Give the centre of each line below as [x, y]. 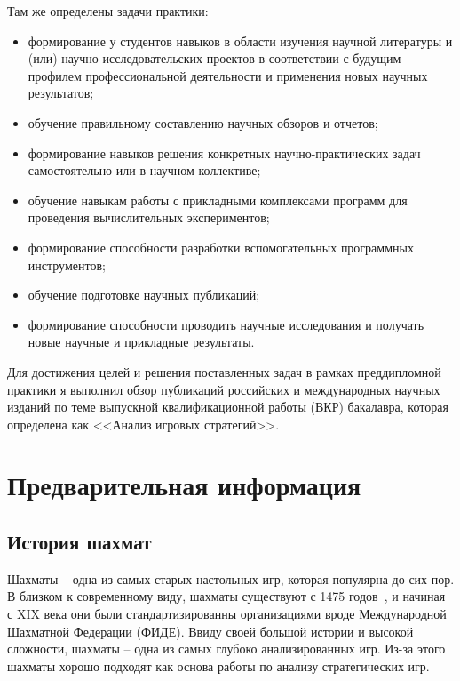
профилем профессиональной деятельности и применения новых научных [228, 75]
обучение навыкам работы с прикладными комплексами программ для [218, 200]
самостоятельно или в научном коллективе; [144, 170]
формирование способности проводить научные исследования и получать [226, 324]
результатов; [61, 93]
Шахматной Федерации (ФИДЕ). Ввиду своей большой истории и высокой [210, 631]
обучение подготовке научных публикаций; [144, 295]
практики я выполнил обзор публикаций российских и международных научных [224, 389]
